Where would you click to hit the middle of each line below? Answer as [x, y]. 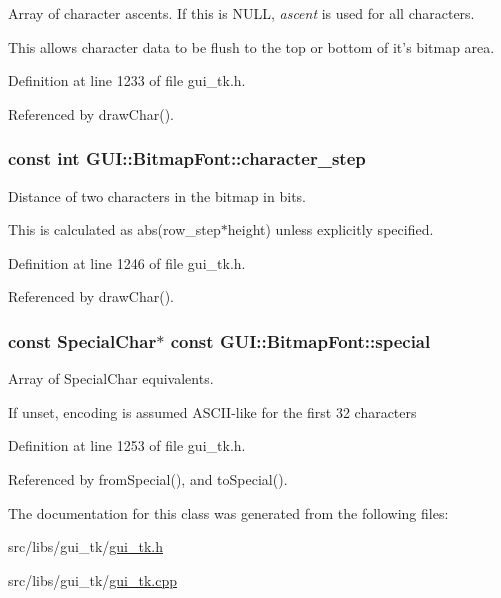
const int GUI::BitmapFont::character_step [187, 158]
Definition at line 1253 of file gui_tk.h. [127, 445]
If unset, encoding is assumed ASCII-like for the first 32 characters [212, 411]
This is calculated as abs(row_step [114, 229]
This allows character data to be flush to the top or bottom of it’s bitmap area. [251, 46]
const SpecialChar [82, 340]
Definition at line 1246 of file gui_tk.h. [127, 262]
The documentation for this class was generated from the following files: [228, 512]
